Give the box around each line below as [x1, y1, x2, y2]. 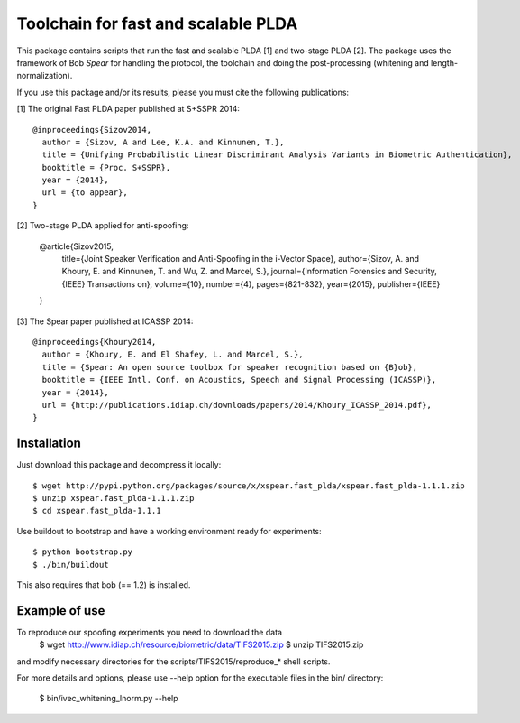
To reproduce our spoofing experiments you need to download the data [16, 626, 283, 637]
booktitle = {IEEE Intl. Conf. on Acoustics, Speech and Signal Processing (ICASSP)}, [41, 375, 437, 385]
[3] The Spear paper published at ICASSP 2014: [16, 316, 194, 327]
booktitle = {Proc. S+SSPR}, [41, 162, 171, 172]
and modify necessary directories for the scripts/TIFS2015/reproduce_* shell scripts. [16, 655, 331, 667]
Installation [16, 436, 81, 451]
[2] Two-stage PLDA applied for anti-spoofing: [16, 220, 189, 231]
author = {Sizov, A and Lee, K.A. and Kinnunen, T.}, [41, 136, 285, 147]
